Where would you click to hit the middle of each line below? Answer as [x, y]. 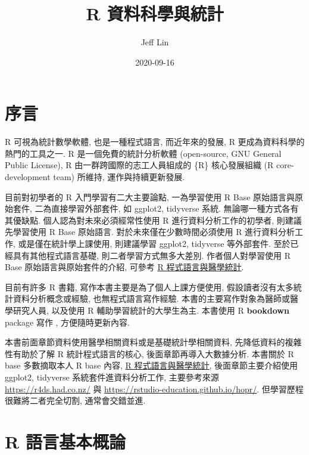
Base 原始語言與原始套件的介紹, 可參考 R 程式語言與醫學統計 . [124, 267]
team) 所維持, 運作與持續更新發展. [119, 177]
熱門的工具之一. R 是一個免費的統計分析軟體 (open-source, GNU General [143, 153]
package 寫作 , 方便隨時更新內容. [67, 322]
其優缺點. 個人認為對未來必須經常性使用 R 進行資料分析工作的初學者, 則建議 [153, 220]
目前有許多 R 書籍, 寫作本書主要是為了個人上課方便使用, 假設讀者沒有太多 [149, 287]
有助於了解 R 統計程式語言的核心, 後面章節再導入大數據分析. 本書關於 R [153, 353]
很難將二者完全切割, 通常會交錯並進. [75, 400]
